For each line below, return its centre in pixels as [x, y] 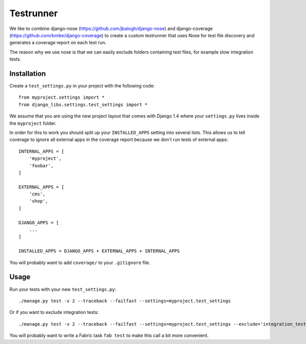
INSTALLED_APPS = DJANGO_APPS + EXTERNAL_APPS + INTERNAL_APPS [99, 251]
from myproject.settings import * [61, 97]
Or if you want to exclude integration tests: [54, 312]
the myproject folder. [33, 123]
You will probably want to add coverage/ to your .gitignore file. [80, 263]
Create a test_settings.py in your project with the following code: [82, 86]
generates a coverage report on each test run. [58, 43]
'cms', [37, 194]
